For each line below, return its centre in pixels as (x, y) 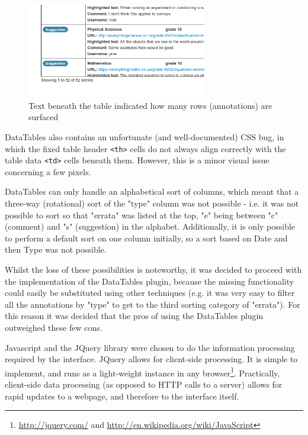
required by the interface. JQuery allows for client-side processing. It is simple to (151, 359)
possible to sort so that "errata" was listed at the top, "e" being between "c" (142, 215)
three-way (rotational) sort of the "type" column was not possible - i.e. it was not (152, 203)
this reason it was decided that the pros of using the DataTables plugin (134, 316)
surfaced (44, 117)
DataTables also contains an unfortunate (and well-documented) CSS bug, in (145, 136)
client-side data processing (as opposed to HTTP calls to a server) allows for (144, 384)
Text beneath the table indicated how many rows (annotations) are (150, 105)
